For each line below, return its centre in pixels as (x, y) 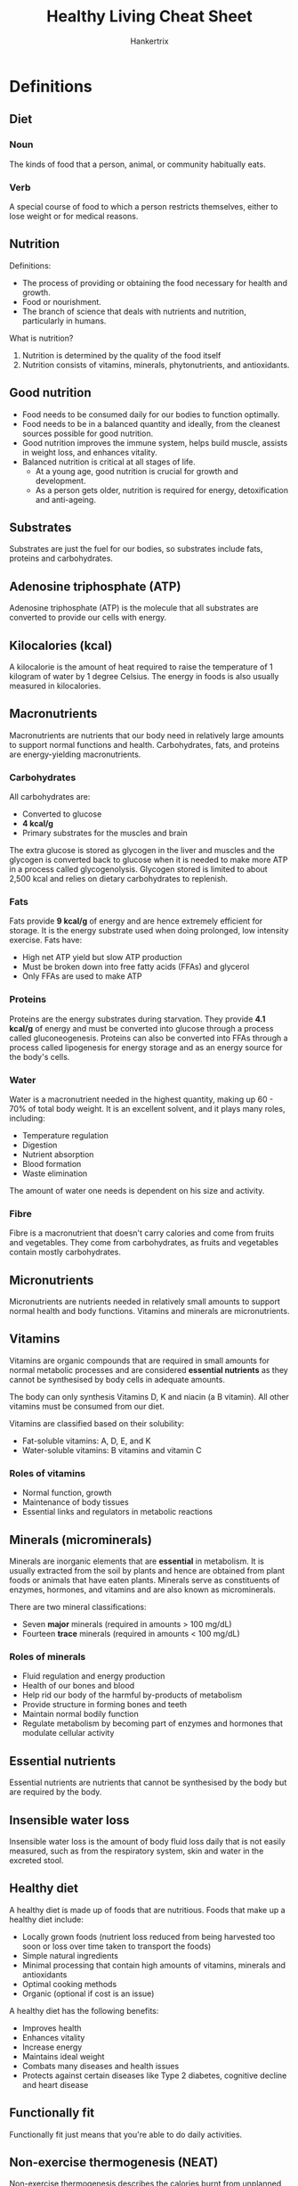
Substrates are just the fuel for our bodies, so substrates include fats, (136, 549)
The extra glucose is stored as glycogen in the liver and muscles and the (142, 851)
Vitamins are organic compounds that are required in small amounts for (139, 1360)
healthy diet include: (47, 1919)
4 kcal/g (37, 824)
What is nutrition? (41, 338)
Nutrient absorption (58, 1154)
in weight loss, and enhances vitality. (89, 452)
